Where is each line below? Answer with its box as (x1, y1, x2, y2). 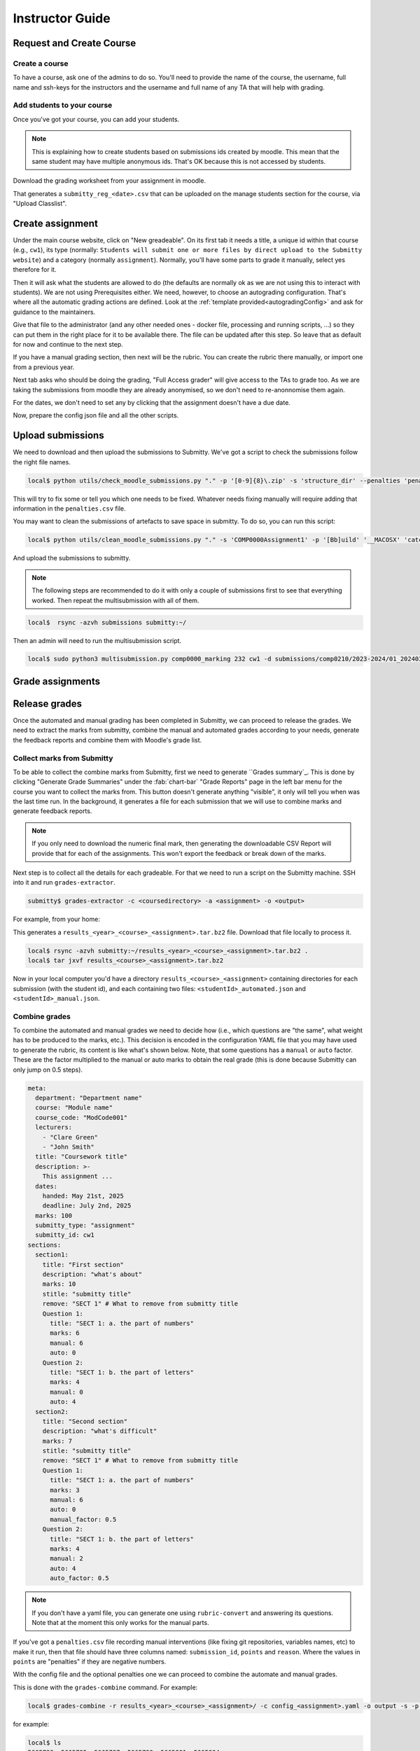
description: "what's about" (42, 1271, 143, 1278)
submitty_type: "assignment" (35, 1221, 136, 1229)
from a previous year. (13, 363, 75, 371)
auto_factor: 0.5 (50, 1574, 110, 1582)
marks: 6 (50, 1329, 80, 1337)
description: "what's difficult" (42, 1427, 157, 1435)
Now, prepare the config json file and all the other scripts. (13, 411, 179, 420)
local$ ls (27, 1738, 62, 1747)
